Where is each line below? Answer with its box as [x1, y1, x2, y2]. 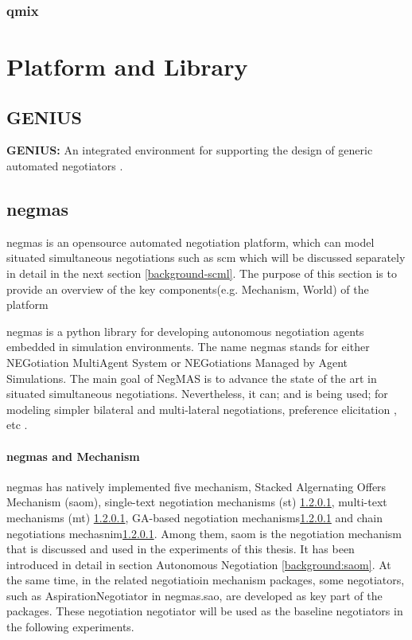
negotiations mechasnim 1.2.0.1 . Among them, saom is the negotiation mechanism [6, 525, 402, 541]
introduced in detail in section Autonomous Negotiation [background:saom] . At [6, 556, 391, 572]
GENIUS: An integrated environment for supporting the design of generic [6, 142, 373, 158]
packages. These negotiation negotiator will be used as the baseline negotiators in [6, 603, 403, 619]
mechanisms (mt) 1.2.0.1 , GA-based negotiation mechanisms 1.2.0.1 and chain [6, 509, 383, 525]
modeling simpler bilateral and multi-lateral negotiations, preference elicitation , [6, 400, 397, 417]
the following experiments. [6, 619, 134, 635]
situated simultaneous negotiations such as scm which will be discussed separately [6, 249, 406, 266]
